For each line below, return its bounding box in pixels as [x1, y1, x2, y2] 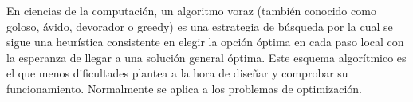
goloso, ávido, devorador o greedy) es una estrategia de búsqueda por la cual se [6, 18, 393, 34]
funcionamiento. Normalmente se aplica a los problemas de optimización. [6, 80, 362, 96]
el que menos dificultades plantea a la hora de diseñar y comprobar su [6, 65, 348, 81]
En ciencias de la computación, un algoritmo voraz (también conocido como [6, 2, 376, 18]
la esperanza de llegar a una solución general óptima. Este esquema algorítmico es [6, 49, 407, 65]
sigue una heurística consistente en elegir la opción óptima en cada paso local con [6, 33, 404, 50]
